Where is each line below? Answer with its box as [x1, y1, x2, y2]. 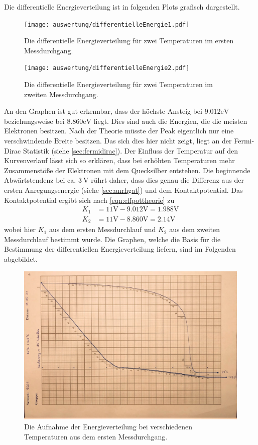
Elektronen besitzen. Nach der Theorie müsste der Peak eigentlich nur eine [4, 125, 234, 136]
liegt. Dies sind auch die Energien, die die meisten [93, 115, 247, 126]
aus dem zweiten [169, 224, 220, 235]
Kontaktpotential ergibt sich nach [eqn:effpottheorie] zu [4, 194, 175, 205]
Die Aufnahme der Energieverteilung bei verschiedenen [24, 421, 193, 431]
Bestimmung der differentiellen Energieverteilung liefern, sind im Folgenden [4, 244, 236, 254]
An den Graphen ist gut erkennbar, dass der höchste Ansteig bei [4, 106, 202, 116]
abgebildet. [4, 253, 38, 264]
